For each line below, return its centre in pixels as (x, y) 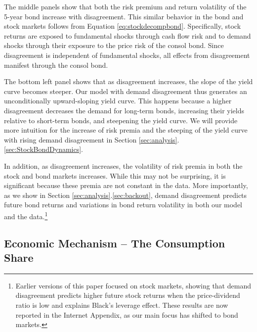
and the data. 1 (26, 215)
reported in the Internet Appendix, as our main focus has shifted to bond (127, 314)
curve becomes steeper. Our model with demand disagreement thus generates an (126, 91)
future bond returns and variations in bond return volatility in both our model (123, 205)
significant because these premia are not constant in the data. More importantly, (126, 185)
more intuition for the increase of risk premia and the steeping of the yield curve (126, 130)
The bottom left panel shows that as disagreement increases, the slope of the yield (128, 81)
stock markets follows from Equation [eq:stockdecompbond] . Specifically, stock (123, 26)
